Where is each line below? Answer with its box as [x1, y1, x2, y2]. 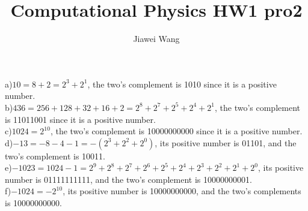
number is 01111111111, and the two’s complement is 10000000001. [5, 173, 252, 185]
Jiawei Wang [133, 32, 180, 45]
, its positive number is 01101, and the [155, 136, 297, 149]
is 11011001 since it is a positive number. [5, 113, 156, 125]
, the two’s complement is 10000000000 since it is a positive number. [50, 125, 303, 137]
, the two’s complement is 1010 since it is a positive [87, 77, 277, 90]
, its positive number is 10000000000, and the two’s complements [63, 185, 301, 197]
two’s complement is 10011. [5, 149, 105, 162]
